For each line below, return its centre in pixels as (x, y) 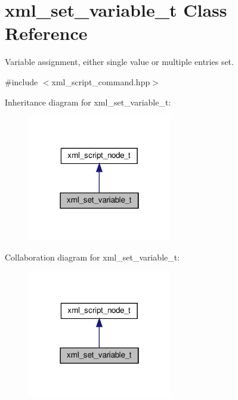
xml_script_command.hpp (101, 81)
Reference (46, 33)
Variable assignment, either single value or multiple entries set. (119, 62)
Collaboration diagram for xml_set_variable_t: (92, 257)
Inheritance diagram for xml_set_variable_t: (88, 102)
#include (21, 81)
